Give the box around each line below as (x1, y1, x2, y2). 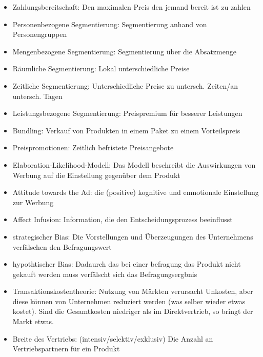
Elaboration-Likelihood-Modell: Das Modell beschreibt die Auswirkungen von (12, 159, 256, 170)
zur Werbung (12, 196, 54, 207)
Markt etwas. (12, 316, 54, 327)
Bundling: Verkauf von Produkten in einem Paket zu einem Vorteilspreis (12, 125, 240, 135)
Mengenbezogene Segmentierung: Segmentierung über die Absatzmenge (12, 46, 236, 56)
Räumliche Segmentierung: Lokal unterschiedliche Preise (12, 63, 190, 74)
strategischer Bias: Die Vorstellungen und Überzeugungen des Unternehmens (12, 231, 253, 242)
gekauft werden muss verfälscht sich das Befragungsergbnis (12, 268, 197, 279)
